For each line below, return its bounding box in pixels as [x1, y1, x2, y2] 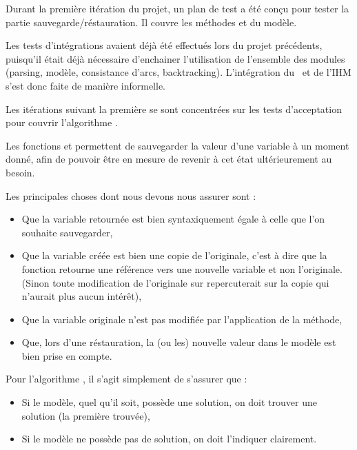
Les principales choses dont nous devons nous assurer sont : [6, 188, 256, 203]
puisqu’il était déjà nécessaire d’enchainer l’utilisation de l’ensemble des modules [6, 51, 345, 65]
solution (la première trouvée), [21, 408, 150, 422]
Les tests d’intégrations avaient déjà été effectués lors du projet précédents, [6, 38, 323, 52]
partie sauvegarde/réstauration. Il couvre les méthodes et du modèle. [6, 14, 297, 29]
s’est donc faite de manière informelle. [6, 78, 165, 92]
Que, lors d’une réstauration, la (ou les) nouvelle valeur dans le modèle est [21, 335, 336, 349]
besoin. [6, 165, 35, 179]
